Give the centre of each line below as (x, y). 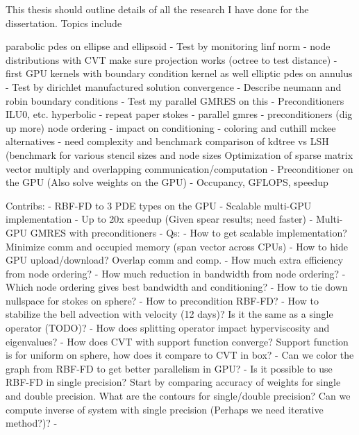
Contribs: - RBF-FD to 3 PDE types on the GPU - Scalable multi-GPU (159, 205)
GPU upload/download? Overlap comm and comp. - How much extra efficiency (175, 260)
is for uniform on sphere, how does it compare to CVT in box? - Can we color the (180, 355)
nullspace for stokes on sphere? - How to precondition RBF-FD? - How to (162, 300)
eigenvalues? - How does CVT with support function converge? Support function (177, 341)
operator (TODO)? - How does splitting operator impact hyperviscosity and (168, 328)
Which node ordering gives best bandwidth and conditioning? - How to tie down (177, 287)
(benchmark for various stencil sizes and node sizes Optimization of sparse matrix (179, 154)
